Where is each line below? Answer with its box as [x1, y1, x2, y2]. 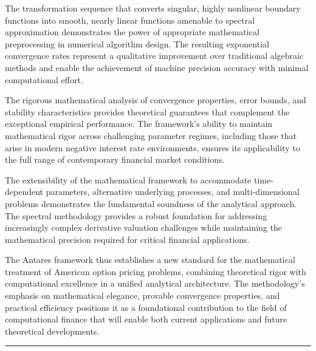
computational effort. [5, 73, 83, 86]
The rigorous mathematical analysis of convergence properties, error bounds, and [5, 94, 306, 106]
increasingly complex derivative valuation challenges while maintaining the [5, 221, 283, 234]
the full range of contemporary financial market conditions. [5, 153, 225, 166]
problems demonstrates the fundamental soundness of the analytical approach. [5, 197, 297, 210]
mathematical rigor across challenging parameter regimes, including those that [5, 129, 297, 141]
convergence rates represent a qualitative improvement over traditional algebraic [5, 49, 304, 62]
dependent [5, 185, 44, 198]
